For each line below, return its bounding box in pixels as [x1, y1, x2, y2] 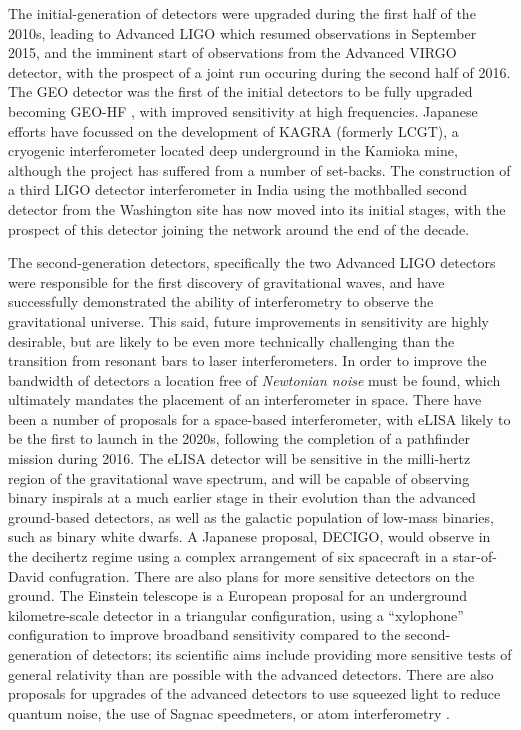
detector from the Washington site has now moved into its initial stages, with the [8, 198, 506, 219]
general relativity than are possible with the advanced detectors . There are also [8, 663, 494, 684]
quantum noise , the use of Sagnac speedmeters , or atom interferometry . [8, 702, 450, 723]
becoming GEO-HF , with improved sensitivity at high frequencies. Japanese [8, 100, 478, 121]
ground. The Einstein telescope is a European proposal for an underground [8, 585, 468, 606]
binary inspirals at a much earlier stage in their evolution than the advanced [8, 487, 476, 508]
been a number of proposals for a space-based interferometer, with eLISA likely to [8, 408, 511, 429]
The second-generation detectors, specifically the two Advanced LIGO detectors [8, 252, 496, 273]
